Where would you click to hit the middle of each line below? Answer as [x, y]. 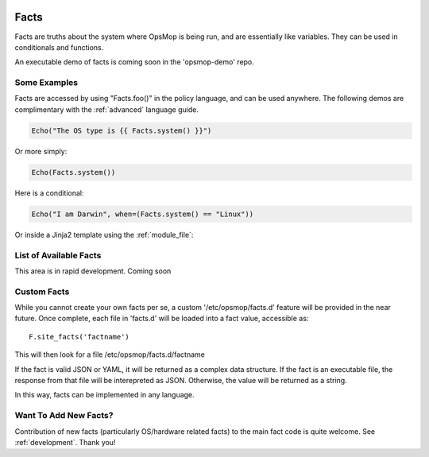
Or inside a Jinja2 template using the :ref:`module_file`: [104, 234]
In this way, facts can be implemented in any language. [104, 395]
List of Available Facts [58, 255]
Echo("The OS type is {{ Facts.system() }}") [122, 130]
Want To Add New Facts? [64, 416]
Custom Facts [42, 292]
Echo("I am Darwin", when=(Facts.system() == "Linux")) [143, 214]
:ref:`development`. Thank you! [65, 442]
